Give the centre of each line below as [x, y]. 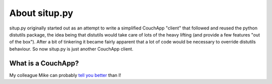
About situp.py [41, 13]
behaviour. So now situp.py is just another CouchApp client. [71, 49]
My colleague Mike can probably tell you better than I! [65, 75]
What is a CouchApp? [44, 63]
